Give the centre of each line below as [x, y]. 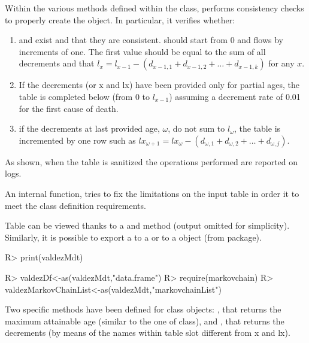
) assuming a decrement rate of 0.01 [235, 96]
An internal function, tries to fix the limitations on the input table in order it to [152, 193]
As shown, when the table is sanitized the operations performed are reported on [152, 161]
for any [281, 63]
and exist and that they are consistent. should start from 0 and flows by [151, 40]
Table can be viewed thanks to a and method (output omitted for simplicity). [147, 225]
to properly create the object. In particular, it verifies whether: [120, 19]
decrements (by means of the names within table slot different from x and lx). [148, 333]
